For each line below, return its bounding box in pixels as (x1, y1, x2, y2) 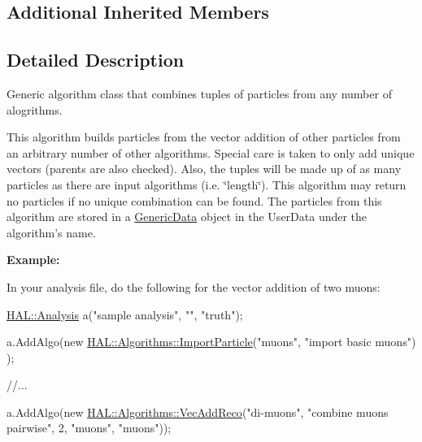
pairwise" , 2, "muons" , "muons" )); (7, 419, 172, 436)
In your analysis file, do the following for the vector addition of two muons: (7, 278, 381, 295)
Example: (7, 251, 60, 268)
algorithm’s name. (7, 223, 96, 240)
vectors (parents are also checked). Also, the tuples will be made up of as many (7, 160, 402, 177)
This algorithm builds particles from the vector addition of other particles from (7, 128, 401, 145)
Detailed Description (7, 47, 185, 72)
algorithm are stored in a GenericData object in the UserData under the (7, 208, 368, 225)
